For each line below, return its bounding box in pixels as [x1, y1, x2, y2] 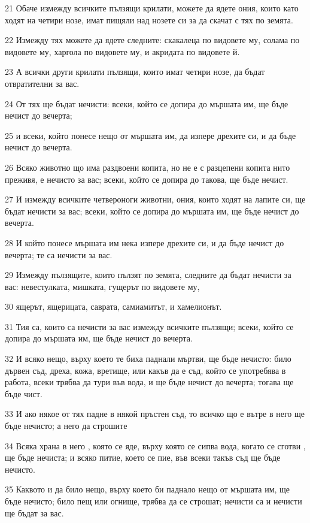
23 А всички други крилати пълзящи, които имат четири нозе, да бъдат [5, 65, 265, 78]
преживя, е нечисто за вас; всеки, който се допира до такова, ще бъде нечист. [5, 173, 288, 185]
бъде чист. [5, 387, 42, 400]
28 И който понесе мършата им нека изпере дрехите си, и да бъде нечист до [5, 236, 284, 249]
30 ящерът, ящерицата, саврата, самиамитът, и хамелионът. [5, 300, 222, 313]
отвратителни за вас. [5, 77, 80, 89]
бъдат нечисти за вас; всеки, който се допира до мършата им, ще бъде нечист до [5, 204, 299, 217]
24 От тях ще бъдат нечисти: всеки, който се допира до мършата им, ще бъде [5, 97, 288, 110]
